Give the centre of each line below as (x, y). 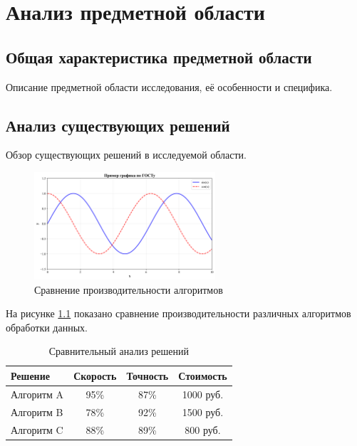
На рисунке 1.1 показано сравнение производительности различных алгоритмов (178, 313)
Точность (148, 375)
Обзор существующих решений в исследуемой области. (126, 155)
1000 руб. (203, 394)
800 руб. (203, 429)
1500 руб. (203, 412)
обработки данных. (47, 327)
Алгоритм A (37, 394)
